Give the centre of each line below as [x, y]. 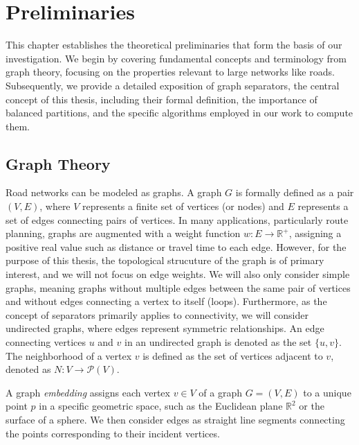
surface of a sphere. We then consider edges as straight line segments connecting [175, 419]
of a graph [221, 392]
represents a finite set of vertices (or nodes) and [183, 206]
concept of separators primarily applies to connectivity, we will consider [157, 314]
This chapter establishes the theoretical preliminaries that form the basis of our [174, 45]
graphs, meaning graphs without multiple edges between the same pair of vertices [178, 287]
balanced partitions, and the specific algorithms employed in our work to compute [179, 113]
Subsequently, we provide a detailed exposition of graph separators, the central [173, 85]
